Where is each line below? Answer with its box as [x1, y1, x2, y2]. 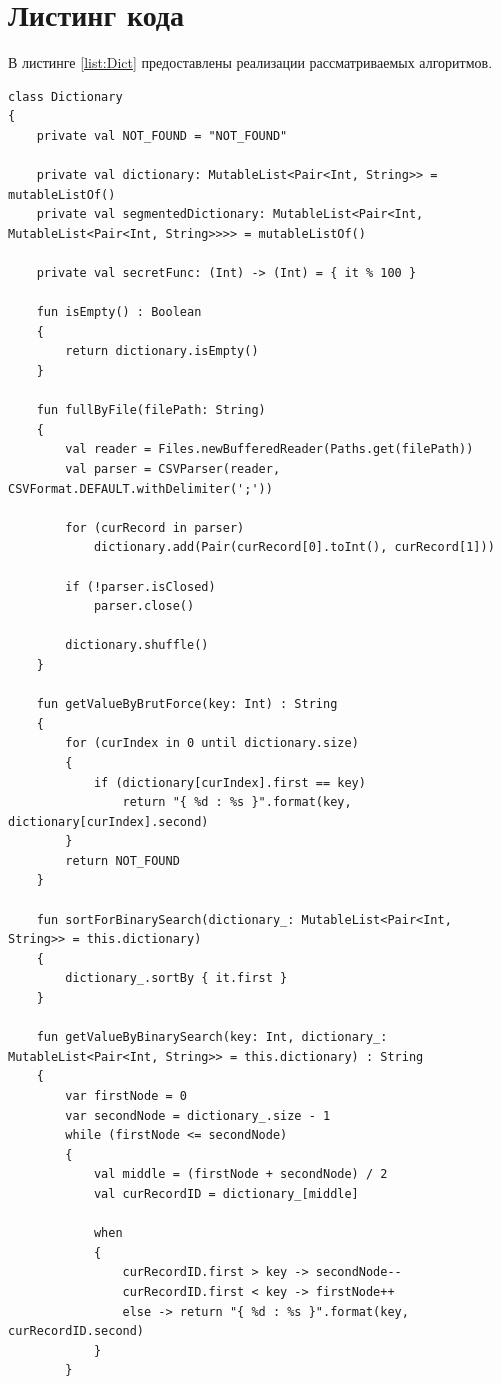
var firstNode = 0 [65, 1089, 187, 1103]
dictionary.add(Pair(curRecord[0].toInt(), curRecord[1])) [93, 540, 495, 555]
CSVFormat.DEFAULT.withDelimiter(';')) [8, 481, 273, 496]
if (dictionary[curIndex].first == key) [93, 775, 366, 790]
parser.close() [93, 599, 195, 614]
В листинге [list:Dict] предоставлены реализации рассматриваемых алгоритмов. [8, 52, 493, 73]
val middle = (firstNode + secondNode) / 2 [93, 1167, 388, 1182]
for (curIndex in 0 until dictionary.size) [65, 736, 359, 751]
